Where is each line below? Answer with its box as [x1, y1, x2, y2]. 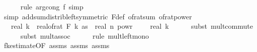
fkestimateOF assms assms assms [4, 40, 110, 51]
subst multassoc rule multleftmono [20, 30, 149, 41]
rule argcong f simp [20, 1, 83, 11]
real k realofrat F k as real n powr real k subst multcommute [11, 21, 253, 31]
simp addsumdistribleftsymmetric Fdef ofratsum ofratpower [4, 11, 192, 21]
